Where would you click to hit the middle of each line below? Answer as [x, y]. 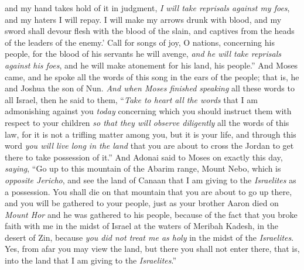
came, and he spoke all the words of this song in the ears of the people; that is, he [152, 76]
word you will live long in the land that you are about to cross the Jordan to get [149, 146]
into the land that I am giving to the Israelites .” [91, 260]
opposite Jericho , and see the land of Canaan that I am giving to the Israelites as [151, 180]
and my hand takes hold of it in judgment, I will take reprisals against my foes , [147, 8]
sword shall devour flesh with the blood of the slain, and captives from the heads [150, 31]
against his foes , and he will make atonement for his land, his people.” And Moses [151, 65]
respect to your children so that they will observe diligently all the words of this [147, 122]
